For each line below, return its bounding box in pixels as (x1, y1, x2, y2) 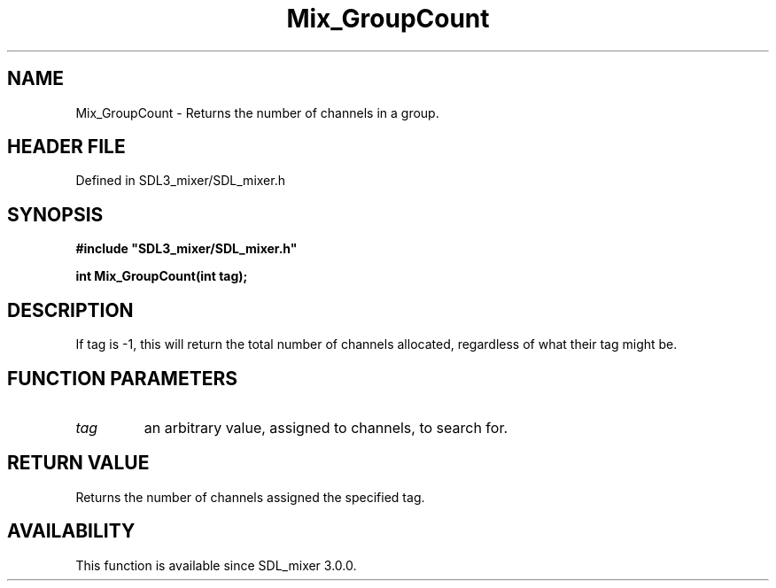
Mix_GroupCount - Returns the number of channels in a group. (75, 104, 439, 120)
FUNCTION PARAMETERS (7, 367, 237, 390)
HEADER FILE (7, 135, 126, 159)
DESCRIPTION (7, 298, 134, 321)
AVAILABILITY (7, 520, 136, 543)
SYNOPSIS (7, 203, 104, 226)
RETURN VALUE (7, 452, 150, 475)
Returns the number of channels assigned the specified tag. (75, 489, 425, 505)
